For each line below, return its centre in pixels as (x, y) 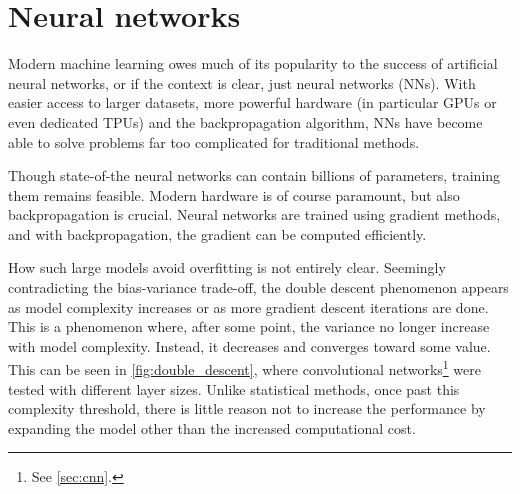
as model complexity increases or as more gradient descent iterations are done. (248, 306)
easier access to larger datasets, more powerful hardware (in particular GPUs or (252, 102)
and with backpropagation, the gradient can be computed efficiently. (217, 233)
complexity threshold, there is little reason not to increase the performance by (247, 408)
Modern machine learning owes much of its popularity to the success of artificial (253, 63)
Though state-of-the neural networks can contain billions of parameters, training (254, 175)
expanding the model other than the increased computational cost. (212, 427)
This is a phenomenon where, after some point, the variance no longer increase (249, 326)
